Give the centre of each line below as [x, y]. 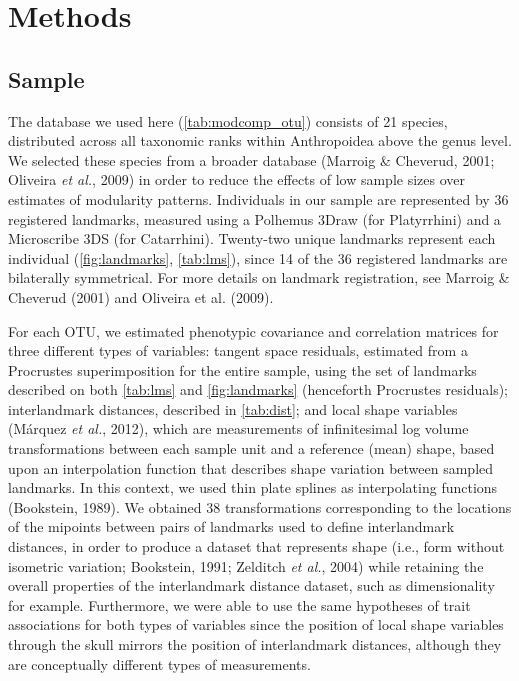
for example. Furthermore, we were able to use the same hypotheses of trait [239, 604]
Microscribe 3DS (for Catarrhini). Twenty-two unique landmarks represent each [252, 238]
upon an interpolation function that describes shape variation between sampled [251, 467]
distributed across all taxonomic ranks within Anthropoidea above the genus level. [260, 140]
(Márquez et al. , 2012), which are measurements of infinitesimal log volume [238, 428]
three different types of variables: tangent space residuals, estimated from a [238, 350]
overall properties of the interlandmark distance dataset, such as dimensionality [251, 585]
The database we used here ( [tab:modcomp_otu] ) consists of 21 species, [228, 120]
